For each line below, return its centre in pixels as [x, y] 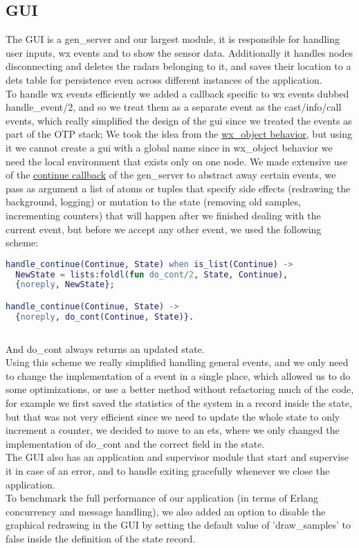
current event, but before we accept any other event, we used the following [164, 229]
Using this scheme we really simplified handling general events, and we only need [177, 362]
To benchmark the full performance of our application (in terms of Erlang [162, 498]
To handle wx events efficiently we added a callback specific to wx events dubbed [177, 93]
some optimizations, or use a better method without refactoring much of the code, [180, 389]
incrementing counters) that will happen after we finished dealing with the [163, 215]
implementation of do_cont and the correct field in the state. [135, 443]
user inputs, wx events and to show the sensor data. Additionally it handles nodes [179, 52]
